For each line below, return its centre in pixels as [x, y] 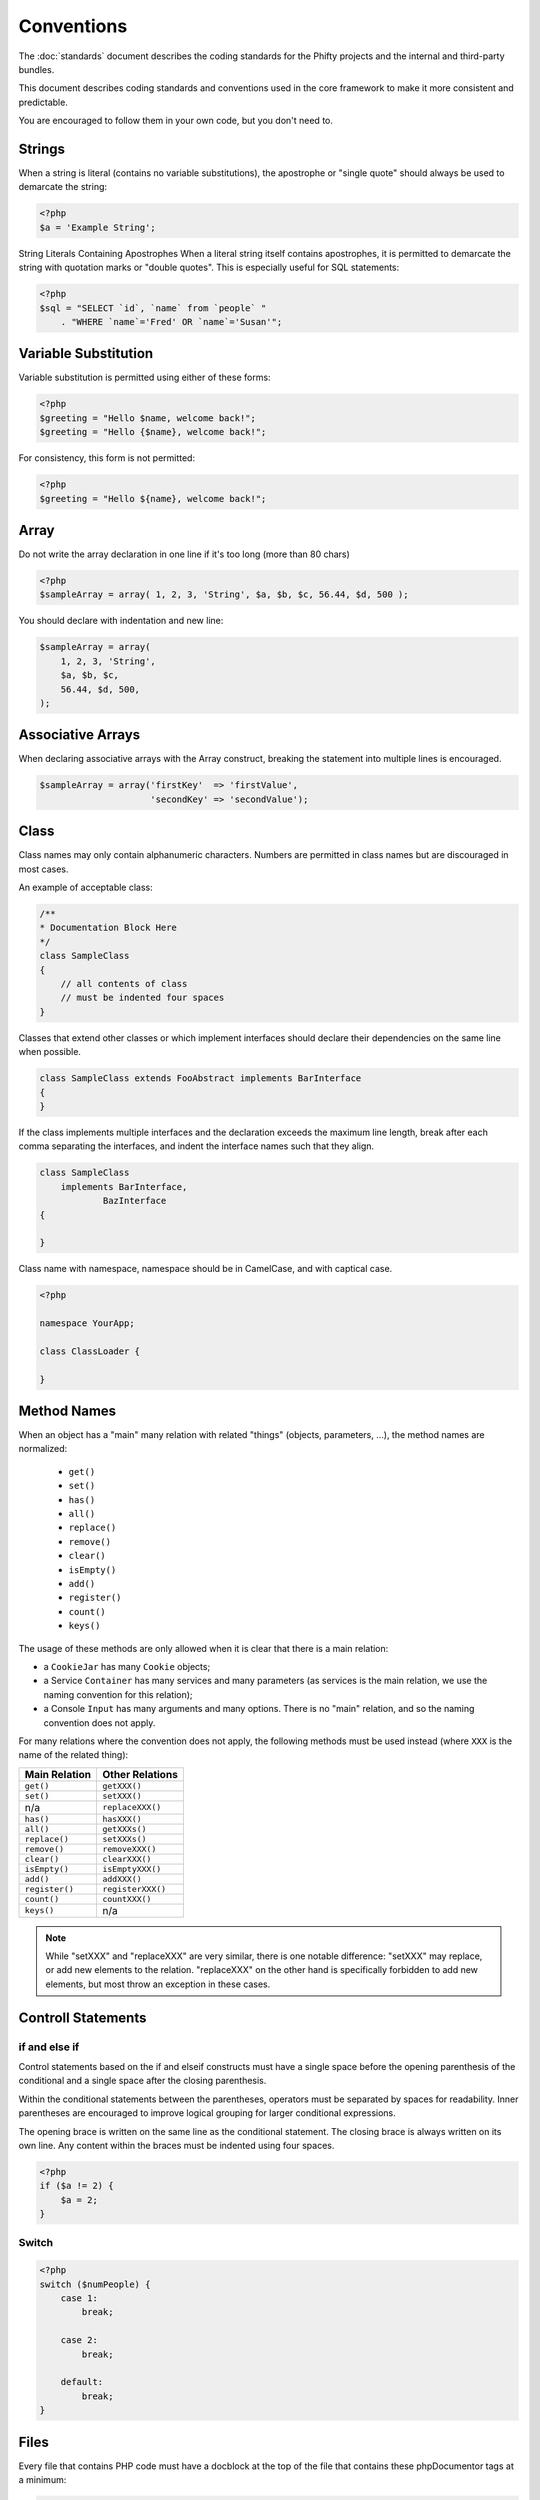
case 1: [79, 2298]
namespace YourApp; [87, 1323]
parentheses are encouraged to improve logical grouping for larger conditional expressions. [207, 2113]
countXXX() [126, 1898]
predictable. [43, 102]
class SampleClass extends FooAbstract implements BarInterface [200, 1078]
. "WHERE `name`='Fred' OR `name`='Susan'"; [171, 321]
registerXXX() [134, 1888]
